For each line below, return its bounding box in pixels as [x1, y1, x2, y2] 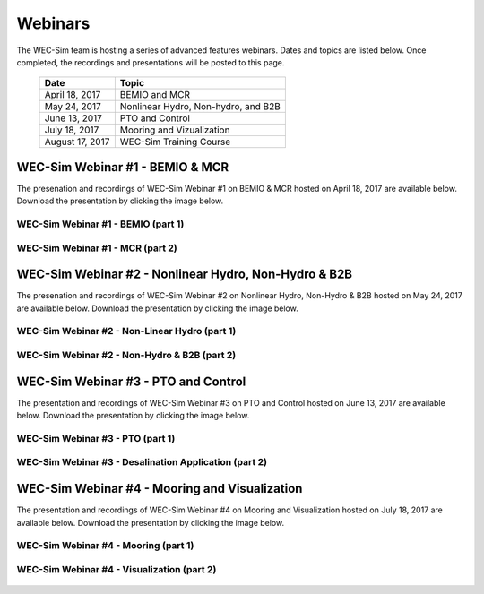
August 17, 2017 [44, 135, 110, 148]
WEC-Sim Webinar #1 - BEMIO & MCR [16, 159, 229, 175]
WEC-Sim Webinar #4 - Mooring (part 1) [16, 539, 194, 552]
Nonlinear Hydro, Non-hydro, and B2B [119, 100, 281, 113]
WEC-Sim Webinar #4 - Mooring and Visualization [16, 481, 303, 496]
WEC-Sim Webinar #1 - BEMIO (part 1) [16, 218, 185, 230]
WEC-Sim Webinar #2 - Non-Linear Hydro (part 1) [16, 325, 237, 338]
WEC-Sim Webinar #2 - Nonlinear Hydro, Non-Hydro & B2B [16, 267, 353, 282]
